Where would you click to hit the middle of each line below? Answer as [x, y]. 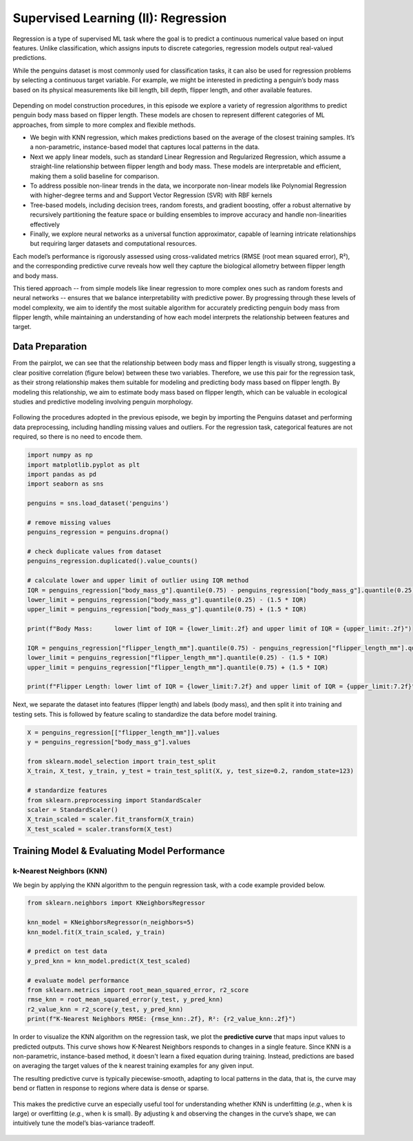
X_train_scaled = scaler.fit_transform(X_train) [111, 820]
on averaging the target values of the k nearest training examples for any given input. [133, 1066]
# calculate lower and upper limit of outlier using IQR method [138, 581]
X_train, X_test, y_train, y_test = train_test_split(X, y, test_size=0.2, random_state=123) [191, 771]
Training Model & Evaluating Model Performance [119, 851]
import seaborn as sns [65, 484]
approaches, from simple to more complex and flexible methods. [104, 125]
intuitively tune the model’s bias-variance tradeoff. [84, 1123]
